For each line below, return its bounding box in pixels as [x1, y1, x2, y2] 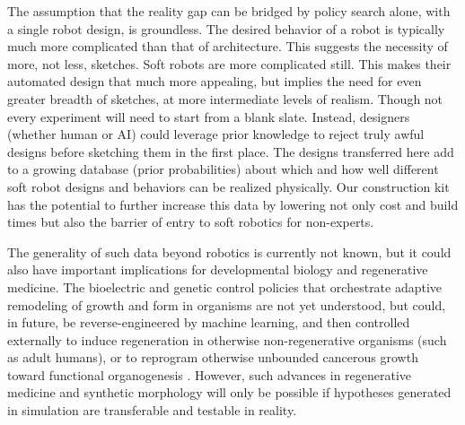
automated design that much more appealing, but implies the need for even [7, 72, 422, 91]
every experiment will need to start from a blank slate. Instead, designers [7, 107, 410, 126]
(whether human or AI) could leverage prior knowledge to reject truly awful [7, 125, 425, 143]
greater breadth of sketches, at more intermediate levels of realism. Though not [7, 89, 443, 108]
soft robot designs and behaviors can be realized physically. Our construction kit [7, 177, 450, 195]
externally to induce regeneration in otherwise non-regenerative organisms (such [7, 330, 447, 349]
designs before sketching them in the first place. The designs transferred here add [7, 142, 454, 160]
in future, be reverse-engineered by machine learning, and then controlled [7, 313, 410, 332]
